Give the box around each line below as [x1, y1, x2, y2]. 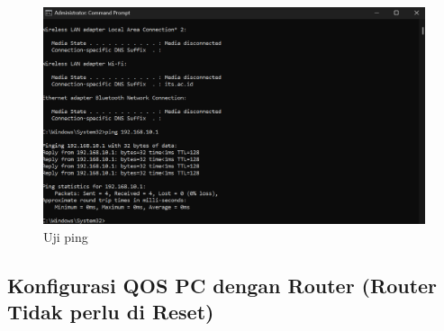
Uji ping [43, 227, 88, 246]
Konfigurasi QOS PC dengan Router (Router [7, 271, 438, 299]
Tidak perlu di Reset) [7, 298, 214, 326]
